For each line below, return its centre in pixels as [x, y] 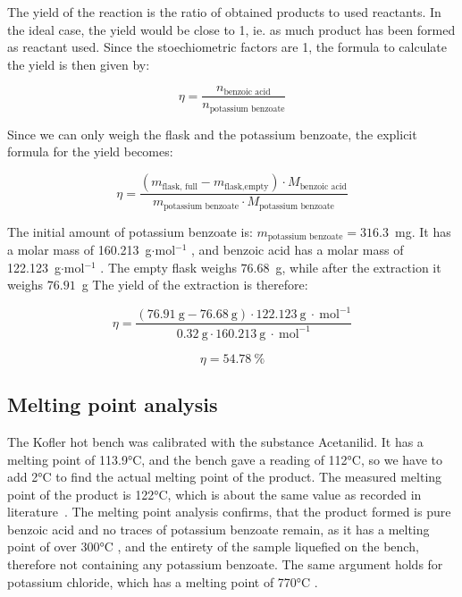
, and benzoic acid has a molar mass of [298, 250]
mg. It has [423, 231]
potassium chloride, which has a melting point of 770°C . [163, 581]
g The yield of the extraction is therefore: [195, 285]
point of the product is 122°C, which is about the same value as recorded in [214, 494]
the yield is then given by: [79, 64]
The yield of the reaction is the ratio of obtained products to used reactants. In [224, 12]
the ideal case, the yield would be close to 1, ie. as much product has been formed [231, 29]
